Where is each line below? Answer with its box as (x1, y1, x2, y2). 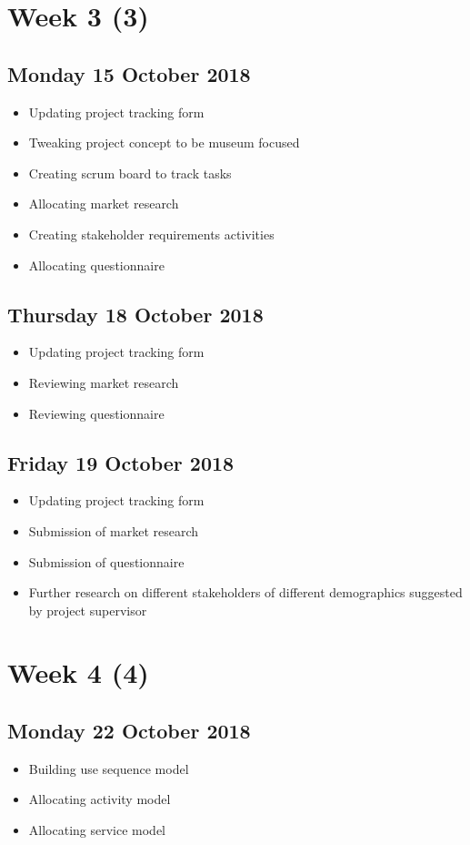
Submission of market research (28, 521, 199, 540)
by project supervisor (28, 600, 147, 619)
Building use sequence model (28, 758, 189, 778)
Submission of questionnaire (28, 552, 185, 571)
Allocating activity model (28, 789, 171, 809)
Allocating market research (28, 194, 179, 213)
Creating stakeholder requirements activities (28, 224, 275, 243)
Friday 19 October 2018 (7, 448, 235, 476)
